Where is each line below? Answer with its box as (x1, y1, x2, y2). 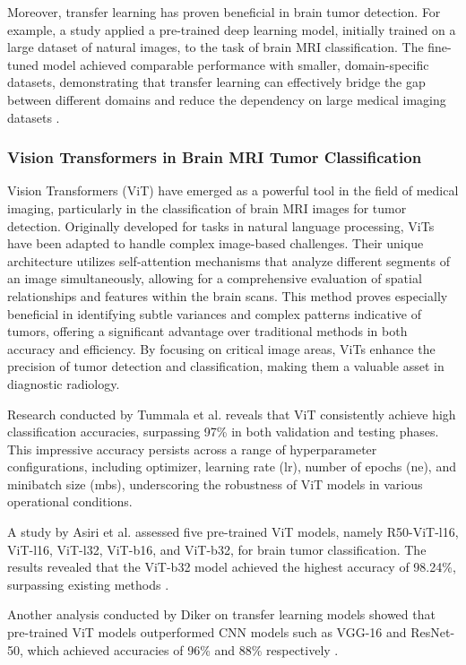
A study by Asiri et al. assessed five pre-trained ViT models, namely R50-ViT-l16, (7, 522, 459, 541)
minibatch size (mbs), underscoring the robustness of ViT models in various (7, 474, 423, 493)
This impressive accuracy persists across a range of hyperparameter (7, 439, 377, 458)
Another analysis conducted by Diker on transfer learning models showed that (7, 605, 436, 624)
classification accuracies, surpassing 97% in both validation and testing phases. (7, 422, 439, 441)
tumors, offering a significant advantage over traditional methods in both (7, 322, 408, 341)
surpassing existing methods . (7, 574, 169, 593)
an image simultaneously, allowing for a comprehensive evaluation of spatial (7, 269, 422, 288)
